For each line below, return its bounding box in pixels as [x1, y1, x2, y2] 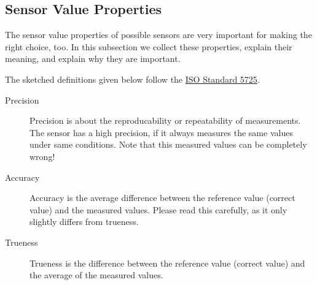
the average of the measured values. [29, 268, 163, 281]
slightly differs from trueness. [29, 215, 139, 228]
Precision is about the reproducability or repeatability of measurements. [29, 114, 301, 127]
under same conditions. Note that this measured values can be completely [29, 138, 307, 151]
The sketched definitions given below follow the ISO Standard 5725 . [5, 72, 260, 85]
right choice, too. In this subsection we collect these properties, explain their [5, 40, 292, 53]
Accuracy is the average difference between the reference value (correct [29, 191, 295, 204]
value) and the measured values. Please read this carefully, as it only [29, 203, 288, 216]
